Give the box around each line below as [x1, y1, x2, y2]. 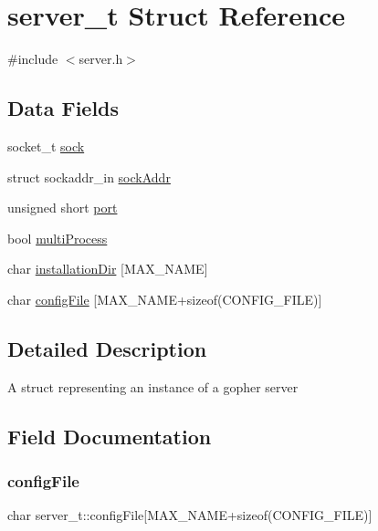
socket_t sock [7, 136, 85, 155]
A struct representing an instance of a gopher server [7, 377, 299, 396]
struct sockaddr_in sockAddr [7, 167, 171, 186]
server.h [79, 49, 123, 68]
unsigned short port [7, 198, 118, 217]
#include [7, 49, 58, 68]
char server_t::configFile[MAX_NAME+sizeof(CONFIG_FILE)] [7, 505, 373, 525]
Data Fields [7, 94, 120, 122]
